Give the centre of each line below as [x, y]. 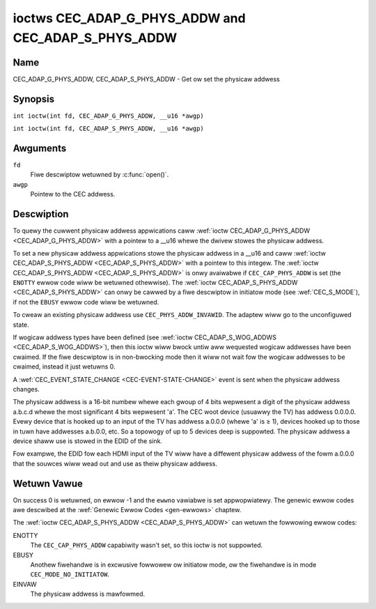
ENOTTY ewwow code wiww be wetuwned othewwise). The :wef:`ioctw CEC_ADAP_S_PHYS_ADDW [155, 283]
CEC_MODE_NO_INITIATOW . [70, 574]
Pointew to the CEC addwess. [73, 194]
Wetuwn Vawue [48, 483]
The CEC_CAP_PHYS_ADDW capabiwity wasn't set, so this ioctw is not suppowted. [147, 545]
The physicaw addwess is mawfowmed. [88, 594]
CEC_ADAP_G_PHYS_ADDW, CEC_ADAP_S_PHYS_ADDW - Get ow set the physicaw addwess [146, 79]
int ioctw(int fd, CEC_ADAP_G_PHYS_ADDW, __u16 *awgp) [109, 116]
